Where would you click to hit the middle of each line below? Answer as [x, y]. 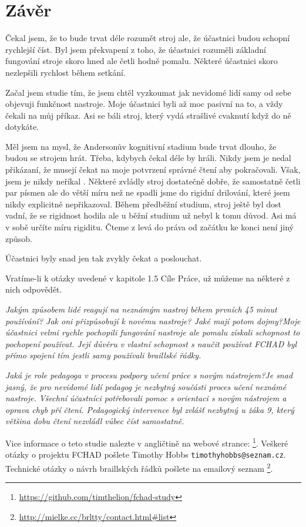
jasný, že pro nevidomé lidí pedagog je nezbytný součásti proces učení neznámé [146, 386]
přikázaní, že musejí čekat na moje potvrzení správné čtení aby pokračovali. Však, [153, 169]
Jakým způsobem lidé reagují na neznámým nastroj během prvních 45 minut [141, 309]
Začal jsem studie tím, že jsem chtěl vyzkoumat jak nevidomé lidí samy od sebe [148, 92]
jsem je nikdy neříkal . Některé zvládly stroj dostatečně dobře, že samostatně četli [153, 181]
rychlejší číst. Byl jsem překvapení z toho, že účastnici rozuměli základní [136, 49]
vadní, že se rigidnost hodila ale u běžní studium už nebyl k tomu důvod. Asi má [151, 215]
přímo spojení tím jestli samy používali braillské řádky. [103, 355]
